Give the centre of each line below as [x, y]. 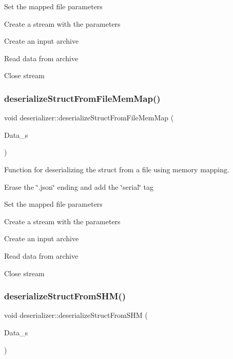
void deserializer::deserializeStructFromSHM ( [76, 315]
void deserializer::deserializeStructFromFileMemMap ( [89, 118]
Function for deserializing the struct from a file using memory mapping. [117, 169]
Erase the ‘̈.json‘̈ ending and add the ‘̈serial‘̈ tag [79, 186]
